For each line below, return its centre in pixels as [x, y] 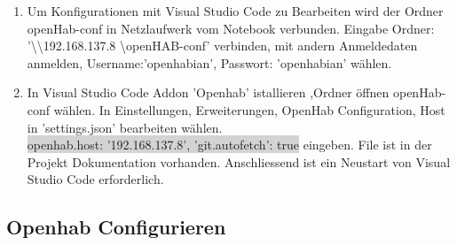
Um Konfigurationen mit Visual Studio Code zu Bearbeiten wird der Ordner [235, 11]
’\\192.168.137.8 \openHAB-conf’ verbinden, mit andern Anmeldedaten [222, 46]
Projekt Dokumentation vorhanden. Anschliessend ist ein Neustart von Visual [239, 161]
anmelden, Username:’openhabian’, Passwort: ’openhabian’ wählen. [209, 62]
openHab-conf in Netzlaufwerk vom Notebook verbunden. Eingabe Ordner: [231, 28]
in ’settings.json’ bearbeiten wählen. [125, 127]
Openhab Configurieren [116, 227]
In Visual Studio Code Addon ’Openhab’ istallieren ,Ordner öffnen [208, 92]
